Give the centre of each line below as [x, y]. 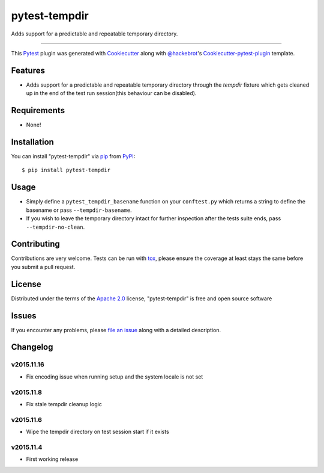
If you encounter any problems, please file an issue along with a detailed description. [116, 330]
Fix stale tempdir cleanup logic [64, 404]
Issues [24, 316]
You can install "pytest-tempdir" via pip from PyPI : [73, 156]
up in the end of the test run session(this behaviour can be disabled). [111, 93]
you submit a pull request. [43, 267]
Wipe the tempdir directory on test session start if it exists [97, 432]
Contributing [35, 244]
